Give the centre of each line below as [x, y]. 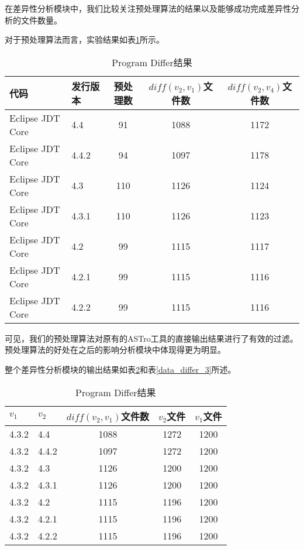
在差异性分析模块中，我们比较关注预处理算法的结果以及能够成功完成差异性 [148, 8]
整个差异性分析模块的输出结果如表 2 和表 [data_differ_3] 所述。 [120, 369]
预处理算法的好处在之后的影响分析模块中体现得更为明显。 [115, 350]
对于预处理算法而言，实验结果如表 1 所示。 [84, 39]
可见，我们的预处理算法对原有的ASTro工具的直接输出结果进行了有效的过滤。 [151, 338]
